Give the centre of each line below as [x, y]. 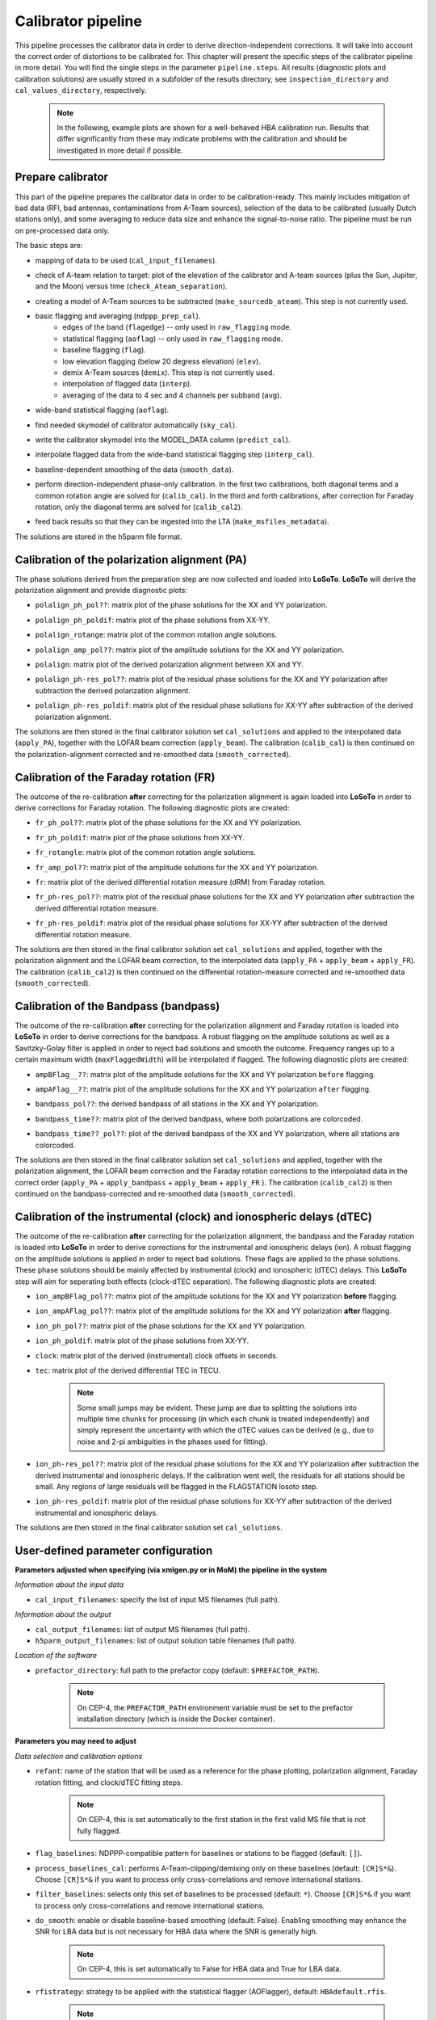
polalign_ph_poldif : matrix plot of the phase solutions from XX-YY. [153, 620]
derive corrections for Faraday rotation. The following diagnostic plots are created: [152, 808]
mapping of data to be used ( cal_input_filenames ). [126, 260]
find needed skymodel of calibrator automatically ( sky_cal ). [136, 425]
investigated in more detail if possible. [120, 150]
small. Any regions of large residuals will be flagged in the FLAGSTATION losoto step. [176, 1487]
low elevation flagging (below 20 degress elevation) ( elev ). [162, 361]
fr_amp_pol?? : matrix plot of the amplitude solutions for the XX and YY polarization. [177, 867]
